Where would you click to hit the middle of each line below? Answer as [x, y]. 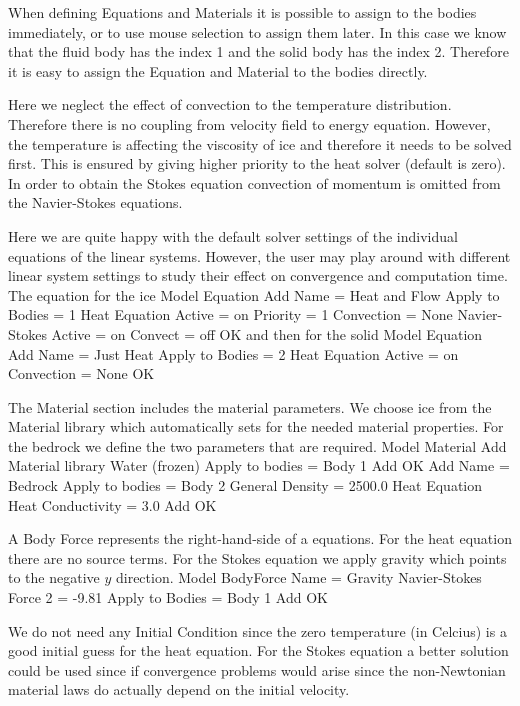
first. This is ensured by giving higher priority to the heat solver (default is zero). [257, 163]
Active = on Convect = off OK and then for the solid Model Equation [267, 333]
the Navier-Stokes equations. [95, 202]
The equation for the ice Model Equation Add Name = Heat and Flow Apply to [254, 294]
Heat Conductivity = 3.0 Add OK [112, 504]
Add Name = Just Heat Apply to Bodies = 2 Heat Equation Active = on [233, 353]
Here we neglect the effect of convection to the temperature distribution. [230, 104]
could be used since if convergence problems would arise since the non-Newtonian [257, 669]
